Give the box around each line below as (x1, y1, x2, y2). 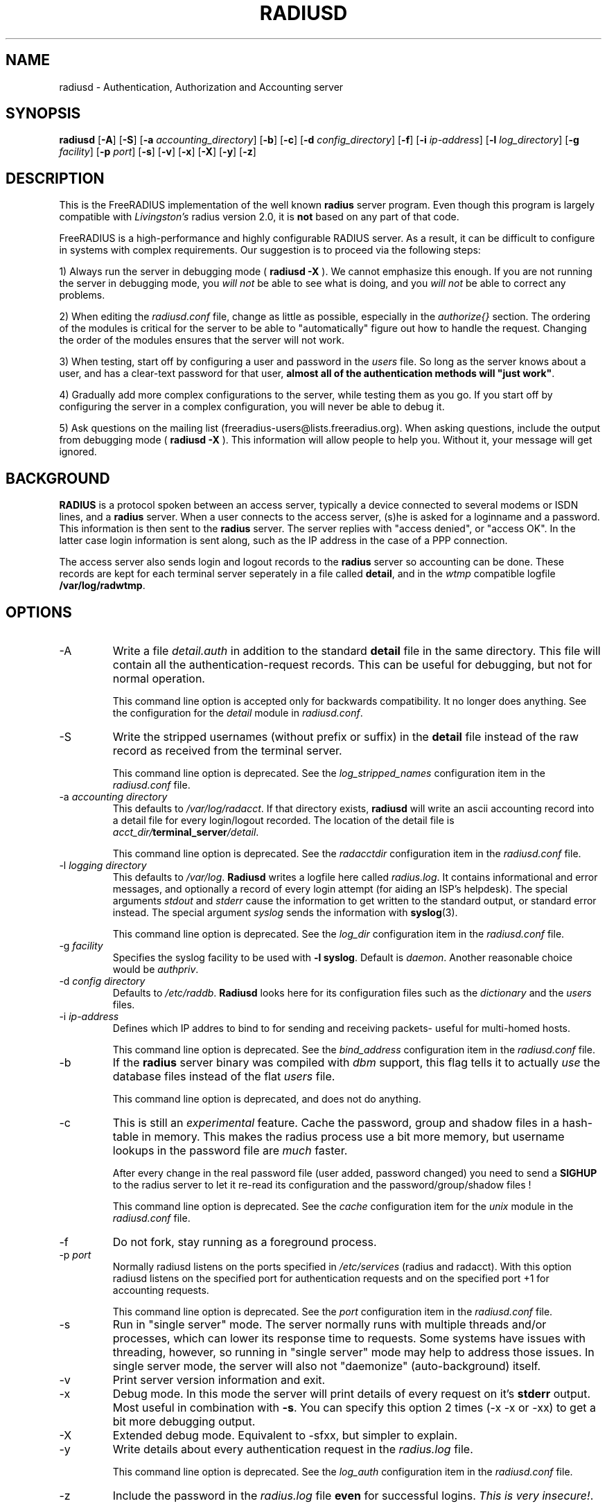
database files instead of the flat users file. (112, 1069, 335, 1083)
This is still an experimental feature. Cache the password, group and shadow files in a (112, 1115, 559, 1130)
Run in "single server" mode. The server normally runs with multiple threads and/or (112, 1317, 547, 1331)
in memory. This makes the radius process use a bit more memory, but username (141, 1129, 565, 1143)
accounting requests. (112, 1283, 209, 1296)
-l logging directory (59, 859, 147, 871)
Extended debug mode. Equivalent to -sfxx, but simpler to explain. (112, 1428, 458, 1442)
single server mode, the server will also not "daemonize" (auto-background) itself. (112, 1358, 541, 1373)
